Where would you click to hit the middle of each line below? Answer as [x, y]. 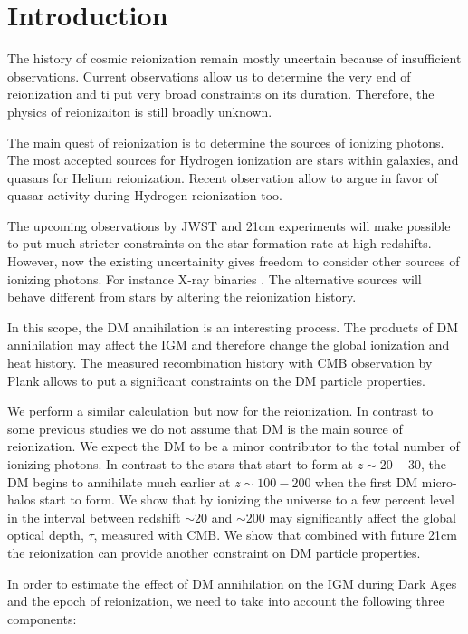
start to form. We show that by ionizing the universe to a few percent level [247, 500]
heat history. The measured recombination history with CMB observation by [220, 363]
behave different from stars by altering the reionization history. [182, 297]
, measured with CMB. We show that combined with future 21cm [275, 535]
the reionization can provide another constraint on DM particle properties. [214, 552]
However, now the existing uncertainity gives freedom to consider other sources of [234, 261]
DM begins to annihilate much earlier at [119, 481]
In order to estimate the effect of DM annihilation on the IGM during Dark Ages [232, 583]
